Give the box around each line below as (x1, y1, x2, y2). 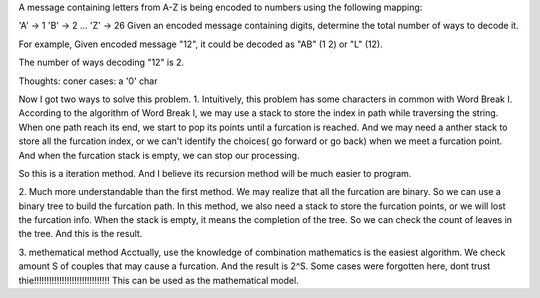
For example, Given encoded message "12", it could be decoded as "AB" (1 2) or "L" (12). (18, 38, 384, 50)
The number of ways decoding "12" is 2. (18, 56, 185, 69)
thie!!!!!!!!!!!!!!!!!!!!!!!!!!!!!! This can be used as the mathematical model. (18, 274, 299, 286)
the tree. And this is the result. (18, 228, 143, 240)
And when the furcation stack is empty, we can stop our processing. (18, 149, 300, 161)
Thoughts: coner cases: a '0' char (18, 75, 158, 87)
